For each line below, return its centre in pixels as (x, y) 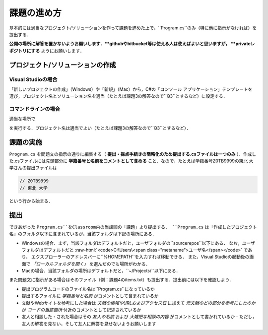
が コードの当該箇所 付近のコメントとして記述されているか (81, 310)
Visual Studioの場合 (33, 79)
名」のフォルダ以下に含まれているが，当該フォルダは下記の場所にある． (83, 234)
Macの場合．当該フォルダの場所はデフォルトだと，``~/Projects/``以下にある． (101, 271)
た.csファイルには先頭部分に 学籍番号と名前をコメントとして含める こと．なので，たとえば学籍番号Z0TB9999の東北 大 (131, 161)
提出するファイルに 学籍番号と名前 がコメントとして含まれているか (90, 296)
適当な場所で (22, 119)
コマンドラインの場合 (35, 109)
